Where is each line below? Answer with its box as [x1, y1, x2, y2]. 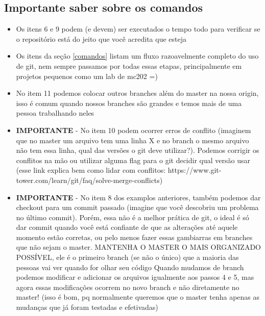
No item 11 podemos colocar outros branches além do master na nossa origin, [16, 88, 259, 98]
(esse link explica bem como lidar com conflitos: [16, 165, 166, 175]
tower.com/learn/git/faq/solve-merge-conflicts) [16, 174, 163, 185]
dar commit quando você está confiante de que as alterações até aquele [16, 222, 238, 232]
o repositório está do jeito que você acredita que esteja [16, 33, 186, 44]
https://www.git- [167, 165, 222, 175]
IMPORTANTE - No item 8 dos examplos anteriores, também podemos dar [16, 192, 261, 202]
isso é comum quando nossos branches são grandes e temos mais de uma [16, 97, 242, 108]
